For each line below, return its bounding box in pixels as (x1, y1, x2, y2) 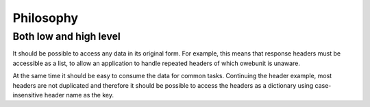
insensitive (12, 91, 43, 99)
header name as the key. (44, 91, 114, 99)
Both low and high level (12, 30, 121, 43)
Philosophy (12, 10, 79, 25)
